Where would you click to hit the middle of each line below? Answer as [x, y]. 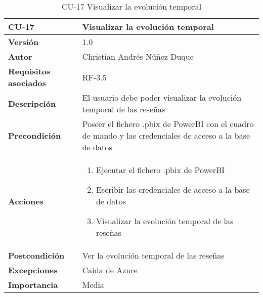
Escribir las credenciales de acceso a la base [173, 189]
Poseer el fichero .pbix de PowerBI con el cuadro [168, 124]
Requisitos [29, 71]
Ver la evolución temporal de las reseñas [153, 255]
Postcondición [36, 255]
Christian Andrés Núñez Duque [138, 56]
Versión [24, 42]
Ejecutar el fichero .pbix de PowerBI [160, 170]
